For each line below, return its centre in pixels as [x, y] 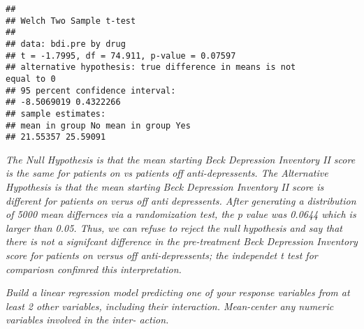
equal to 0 [31, 79]
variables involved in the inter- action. [87, 320]
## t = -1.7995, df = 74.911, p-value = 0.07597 [121, 56]
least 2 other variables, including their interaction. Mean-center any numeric [170, 306]
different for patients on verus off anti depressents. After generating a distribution [181, 200]
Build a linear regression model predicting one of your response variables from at [178, 292]
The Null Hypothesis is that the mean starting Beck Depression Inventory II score [181, 159]
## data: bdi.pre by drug [66, 44]
